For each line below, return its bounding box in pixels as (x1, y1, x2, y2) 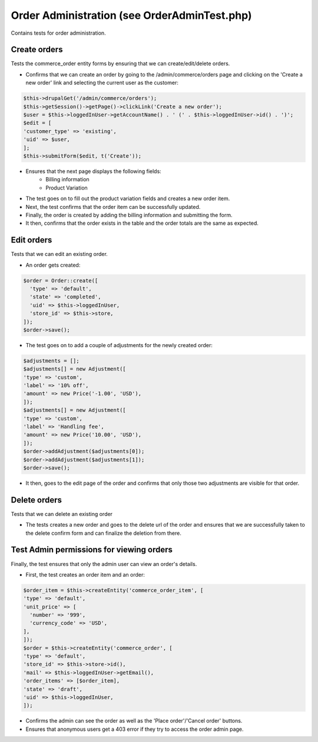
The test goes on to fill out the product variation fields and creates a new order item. (25, 195, 230, 202)
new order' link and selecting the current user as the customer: (25, 79, 179, 86)
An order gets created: (25, 261, 81, 268)
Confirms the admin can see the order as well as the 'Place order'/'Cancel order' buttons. (25, 717, 243, 724)
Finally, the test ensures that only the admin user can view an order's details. (11, 560, 197, 567)
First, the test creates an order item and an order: (25, 571, 145, 578)
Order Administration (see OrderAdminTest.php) (11, 9, 253, 22)
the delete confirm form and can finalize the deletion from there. (25, 530, 182, 537)
